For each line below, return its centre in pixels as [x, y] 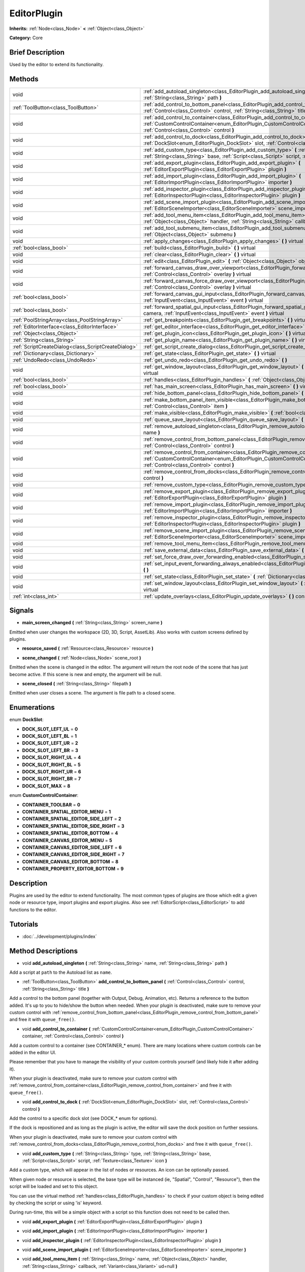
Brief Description [37, 52]
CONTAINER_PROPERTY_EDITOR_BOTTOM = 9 [73, 869]
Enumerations [32, 707]
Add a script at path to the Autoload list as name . [61, 972]
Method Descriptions [44, 951]
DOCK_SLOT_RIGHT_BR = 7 [52, 779]
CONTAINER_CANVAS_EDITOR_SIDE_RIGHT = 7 [73, 854]
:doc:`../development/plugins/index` [59, 936]
